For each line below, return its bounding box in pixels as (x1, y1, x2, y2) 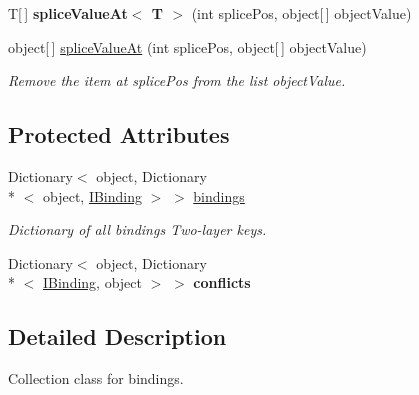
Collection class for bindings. (8, 368, 184, 389)
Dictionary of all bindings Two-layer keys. (8, 219, 267, 240)
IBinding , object (43, 272, 143, 293)
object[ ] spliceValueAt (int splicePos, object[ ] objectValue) (8, 36, 367, 57)
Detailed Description (8, 321, 227, 352)
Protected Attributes (8, 119, 230, 150)
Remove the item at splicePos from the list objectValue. (8, 70, 346, 91)
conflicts (193, 272, 251, 293)
